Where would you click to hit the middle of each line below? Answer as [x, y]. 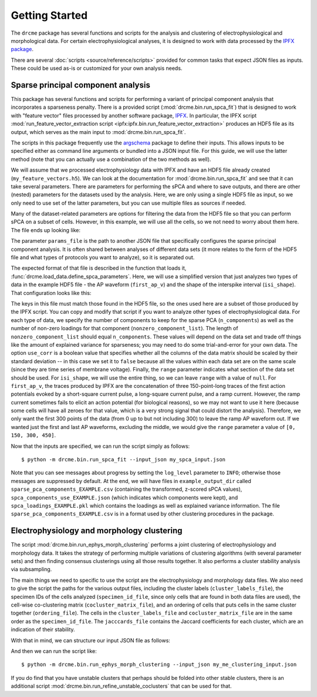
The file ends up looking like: [45, 230]
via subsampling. [31, 569]
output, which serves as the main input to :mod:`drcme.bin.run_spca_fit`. [98, 132]
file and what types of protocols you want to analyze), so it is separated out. [103, 257]
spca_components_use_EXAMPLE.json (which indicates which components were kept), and [124, 497]
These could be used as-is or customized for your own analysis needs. [97, 68]
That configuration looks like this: [51, 293]
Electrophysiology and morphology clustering [97, 531]
